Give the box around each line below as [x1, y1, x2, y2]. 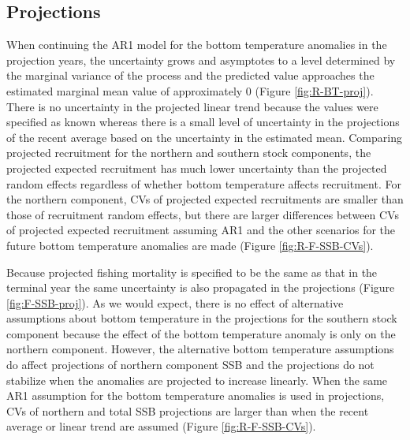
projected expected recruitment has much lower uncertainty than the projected [6, 159, 387, 176]
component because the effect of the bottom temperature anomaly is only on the [6, 325, 396, 341]
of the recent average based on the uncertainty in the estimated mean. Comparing [6, 129, 402, 145]
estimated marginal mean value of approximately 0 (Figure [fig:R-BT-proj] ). [6, 82, 374, 99]
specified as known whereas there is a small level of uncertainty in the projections [6, 114, 400, 130]
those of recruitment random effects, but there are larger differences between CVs [6, 206, 399, 222]
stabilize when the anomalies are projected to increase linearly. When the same [6, 371, 388, 388]
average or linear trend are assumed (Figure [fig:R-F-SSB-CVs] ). [6, 418, 316, 434]
